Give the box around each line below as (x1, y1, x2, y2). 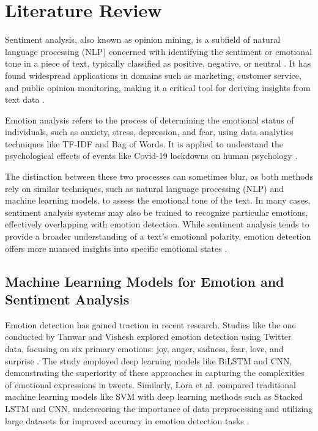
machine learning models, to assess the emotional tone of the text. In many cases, (5, 194, 311, 207)
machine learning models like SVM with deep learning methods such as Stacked (5, 390, 303, 403)
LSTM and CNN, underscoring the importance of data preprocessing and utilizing (5, 402, 313, 414)
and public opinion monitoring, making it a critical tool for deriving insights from (5, 81, 311, 94)
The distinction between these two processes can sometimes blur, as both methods (5, 170, 313, 183)
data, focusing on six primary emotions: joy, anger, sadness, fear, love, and (5, 342, 284, 355)
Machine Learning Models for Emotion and (5, 271, 284, 290)
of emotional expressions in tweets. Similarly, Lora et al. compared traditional (5, 378, 296, 391)
